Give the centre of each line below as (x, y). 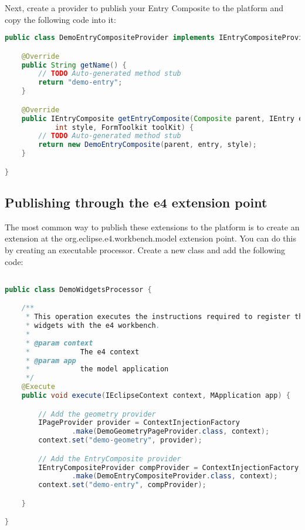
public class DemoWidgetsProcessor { (78, 289)
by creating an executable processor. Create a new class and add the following (145, 249)
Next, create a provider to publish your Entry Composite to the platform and (144, 8)
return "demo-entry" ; (80, 83)
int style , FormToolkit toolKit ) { (124, 127)
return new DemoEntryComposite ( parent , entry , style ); (148, 145)
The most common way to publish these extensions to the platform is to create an (152, 227)
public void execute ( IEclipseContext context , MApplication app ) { (156, 396)
